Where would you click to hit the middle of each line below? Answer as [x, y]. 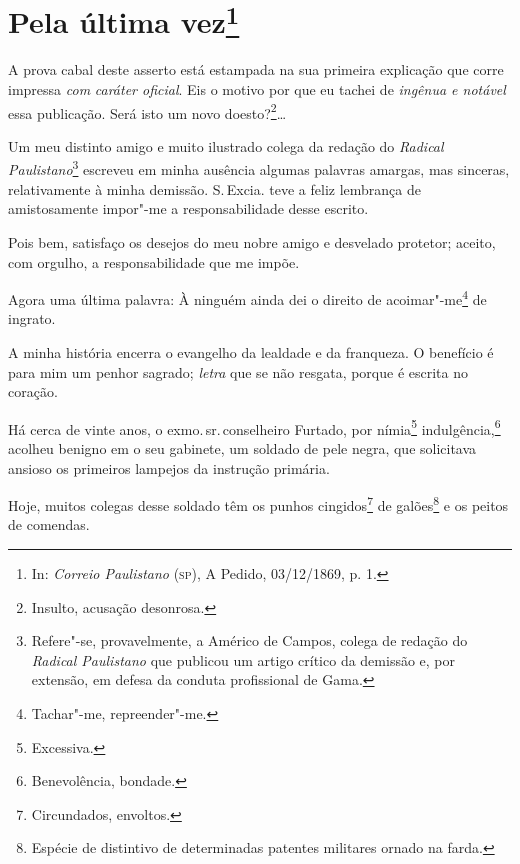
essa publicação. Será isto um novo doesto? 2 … [147, 111]
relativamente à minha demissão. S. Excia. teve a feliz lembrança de [214, 188]
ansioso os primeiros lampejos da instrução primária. [169, 467]
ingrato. [32, 318]
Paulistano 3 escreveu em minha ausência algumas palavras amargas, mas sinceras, [259, 168]
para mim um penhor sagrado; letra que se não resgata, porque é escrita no [238, 371]
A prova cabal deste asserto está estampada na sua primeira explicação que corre [256, 69]
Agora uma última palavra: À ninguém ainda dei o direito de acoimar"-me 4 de [247, 297]
